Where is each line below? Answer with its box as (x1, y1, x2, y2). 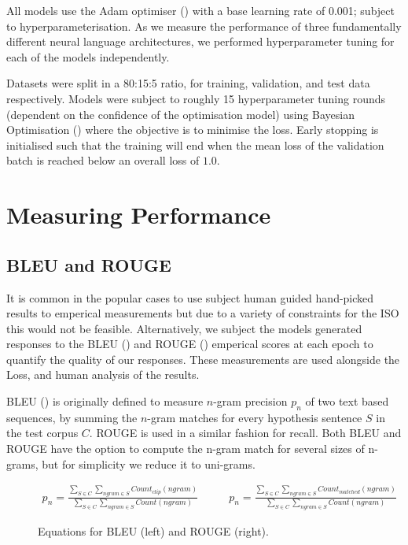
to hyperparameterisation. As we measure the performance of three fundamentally (6, 17, 402, 34)
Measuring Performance (6, 198, 271, 231)
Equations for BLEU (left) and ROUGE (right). (38, 522, 269, 539)
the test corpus (6, 425, 79, 441)
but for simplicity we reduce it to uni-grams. (42, 455, 255, 472)
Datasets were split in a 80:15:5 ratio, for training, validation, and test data (6, 75, 370, 91)
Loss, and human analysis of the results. (6, 366, 200, 383)
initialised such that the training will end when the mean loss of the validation (6, 136, 384, 153)
